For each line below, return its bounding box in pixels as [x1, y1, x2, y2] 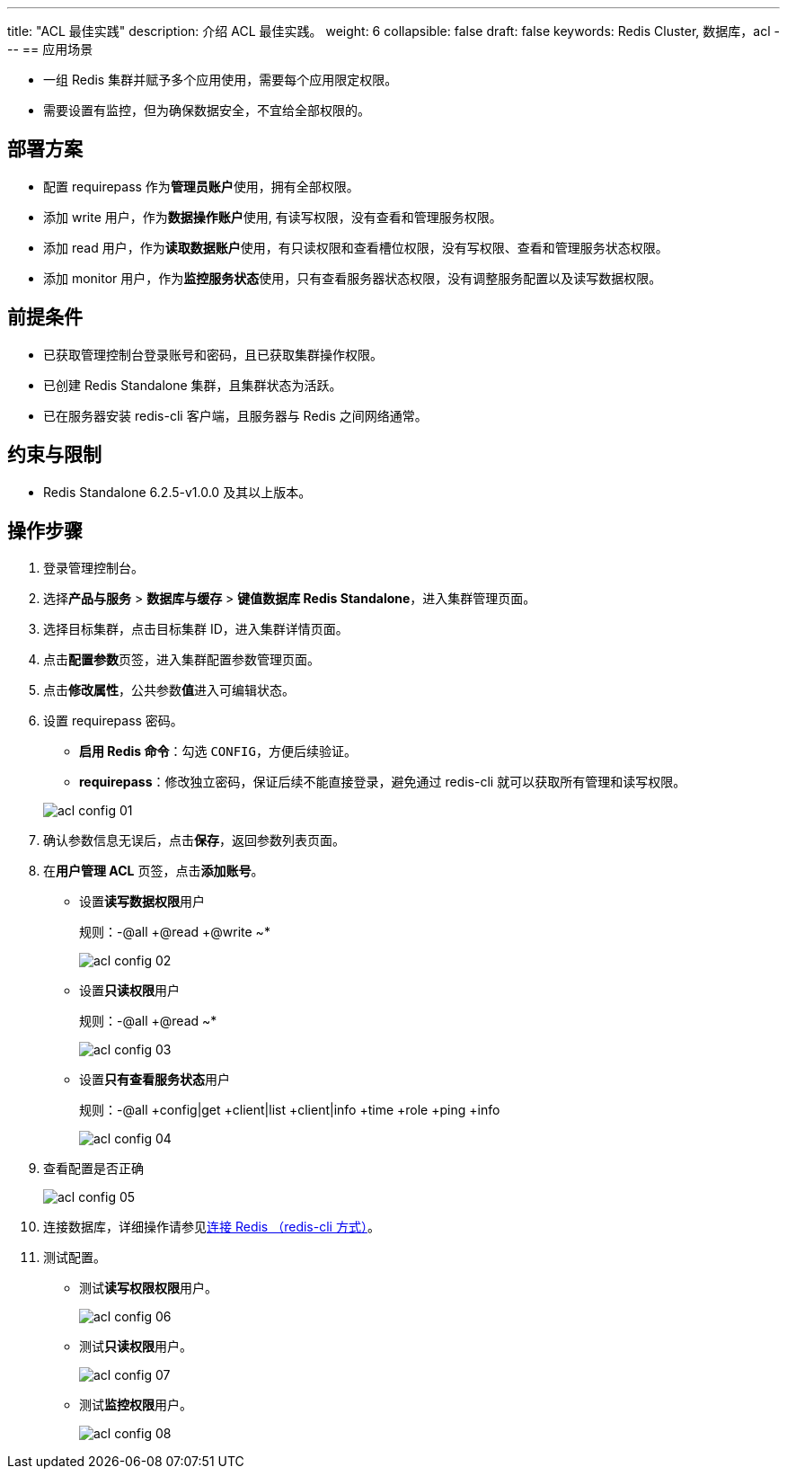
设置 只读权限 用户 [79, 983, 180, 999]
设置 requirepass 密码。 [43, 713, 183, 729]
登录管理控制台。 [43, 560, 144, 576]
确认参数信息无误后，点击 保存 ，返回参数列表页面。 [43, 832, 345, 849]
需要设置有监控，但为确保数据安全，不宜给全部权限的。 [43, 102, 370, 118]
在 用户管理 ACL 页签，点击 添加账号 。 [43, 863, 264, 879]
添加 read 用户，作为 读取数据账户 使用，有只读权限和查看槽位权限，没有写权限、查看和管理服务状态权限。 [43, 239, 668, 255]
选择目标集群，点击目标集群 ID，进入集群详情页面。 [43, 621, 349, 637]
